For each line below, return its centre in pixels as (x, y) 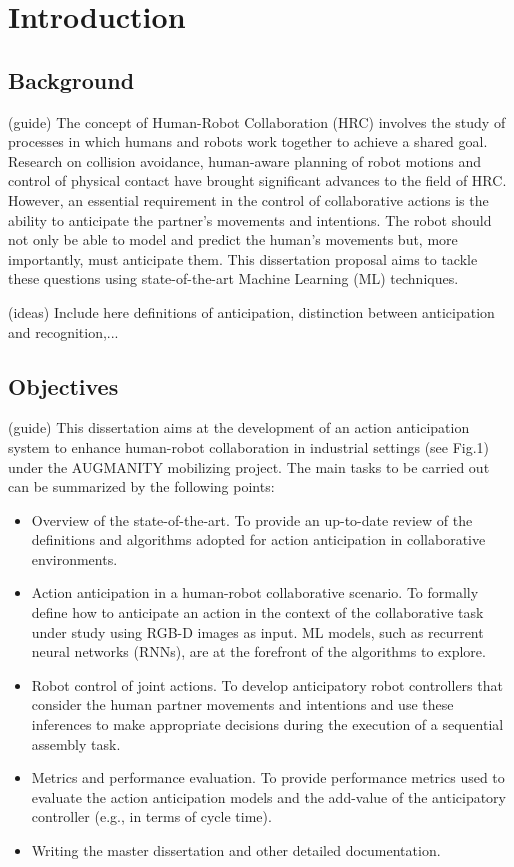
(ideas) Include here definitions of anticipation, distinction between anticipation (251, 311)
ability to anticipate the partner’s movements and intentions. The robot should (250, 219)
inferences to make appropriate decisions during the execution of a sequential (267, 724)
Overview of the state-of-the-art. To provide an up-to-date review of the (252, 519)
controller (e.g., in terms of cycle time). (151, 816)
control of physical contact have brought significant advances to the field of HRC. (257, 180)
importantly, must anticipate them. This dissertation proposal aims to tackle (243, 258)
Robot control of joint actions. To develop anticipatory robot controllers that (267, 684)
